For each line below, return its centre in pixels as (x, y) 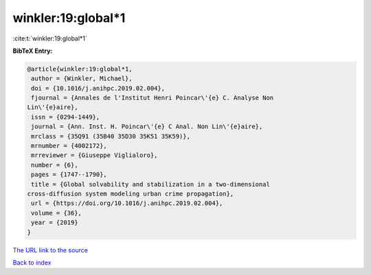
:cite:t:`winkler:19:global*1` (50, 38)
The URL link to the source (50, 250)
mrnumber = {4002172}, (69, 146)
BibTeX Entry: (33, 51)
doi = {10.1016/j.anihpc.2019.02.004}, (98, 88)
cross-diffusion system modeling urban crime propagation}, (131, 194)
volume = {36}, (57, 213)
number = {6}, (55, 165)
